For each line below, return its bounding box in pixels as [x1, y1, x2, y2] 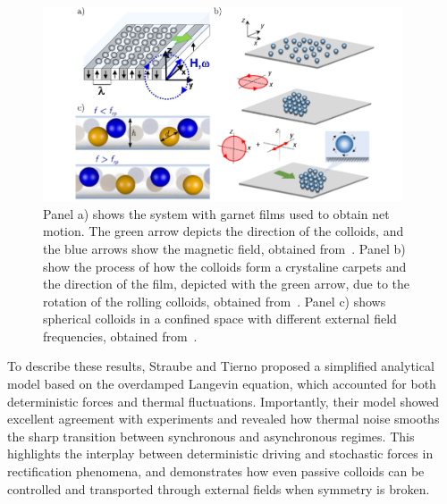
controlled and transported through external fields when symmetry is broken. [7, 479, 430, 498]
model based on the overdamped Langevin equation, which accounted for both [7, 374, 436, 393]
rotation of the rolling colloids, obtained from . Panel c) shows [43, 291, 386, 310]
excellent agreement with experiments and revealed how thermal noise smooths [7, 409, 440, 428]
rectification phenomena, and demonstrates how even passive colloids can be [7, 462, 425, 481]
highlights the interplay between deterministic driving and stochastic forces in [7, 444, 434, 463]
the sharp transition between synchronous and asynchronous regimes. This [7, 426, 415, 445]
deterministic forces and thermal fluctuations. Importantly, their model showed [7, 391, 440, 410]
